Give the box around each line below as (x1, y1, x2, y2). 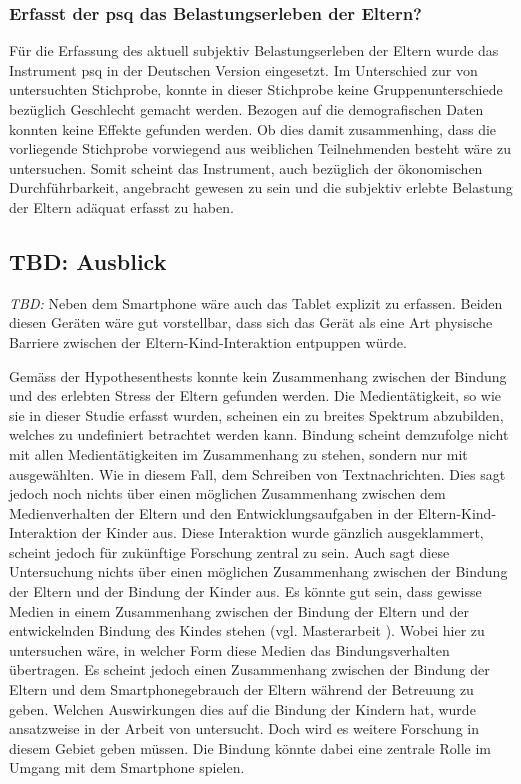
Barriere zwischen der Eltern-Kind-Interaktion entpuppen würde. (9, 331, 407, 352)
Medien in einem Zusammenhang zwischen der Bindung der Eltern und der (9, 600, 469, 621)
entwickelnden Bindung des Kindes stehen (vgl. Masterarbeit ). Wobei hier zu (9, 620, 485, 641)
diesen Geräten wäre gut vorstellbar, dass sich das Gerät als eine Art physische (9, 312, 493, 333)
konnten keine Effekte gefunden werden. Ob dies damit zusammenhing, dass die (9, 118, 497, 139)
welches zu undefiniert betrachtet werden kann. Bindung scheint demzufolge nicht (9, 424, 509, 445)
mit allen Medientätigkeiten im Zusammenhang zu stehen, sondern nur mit (9, 443, 468, 464)
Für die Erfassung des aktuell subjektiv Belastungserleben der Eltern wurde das (9, 40, 499, 61)
